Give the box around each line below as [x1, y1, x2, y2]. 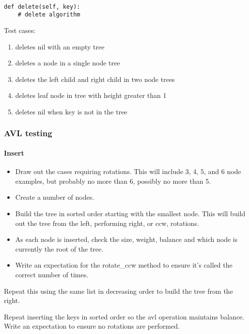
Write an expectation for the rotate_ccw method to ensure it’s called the [15, 260, 233, 270]
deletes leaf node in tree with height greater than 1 [15, 90, 167, 100]
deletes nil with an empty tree [15, 41, 105, 51]
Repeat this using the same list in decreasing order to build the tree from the [4, 286, 233, 296]
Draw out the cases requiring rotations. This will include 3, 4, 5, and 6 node [15, 166, 241, 176]
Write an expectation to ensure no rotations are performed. [4, 321, 180, 331]
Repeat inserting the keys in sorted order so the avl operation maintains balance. [4, 311, 245, 321]
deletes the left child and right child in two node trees [15, 74, 175, 84]
